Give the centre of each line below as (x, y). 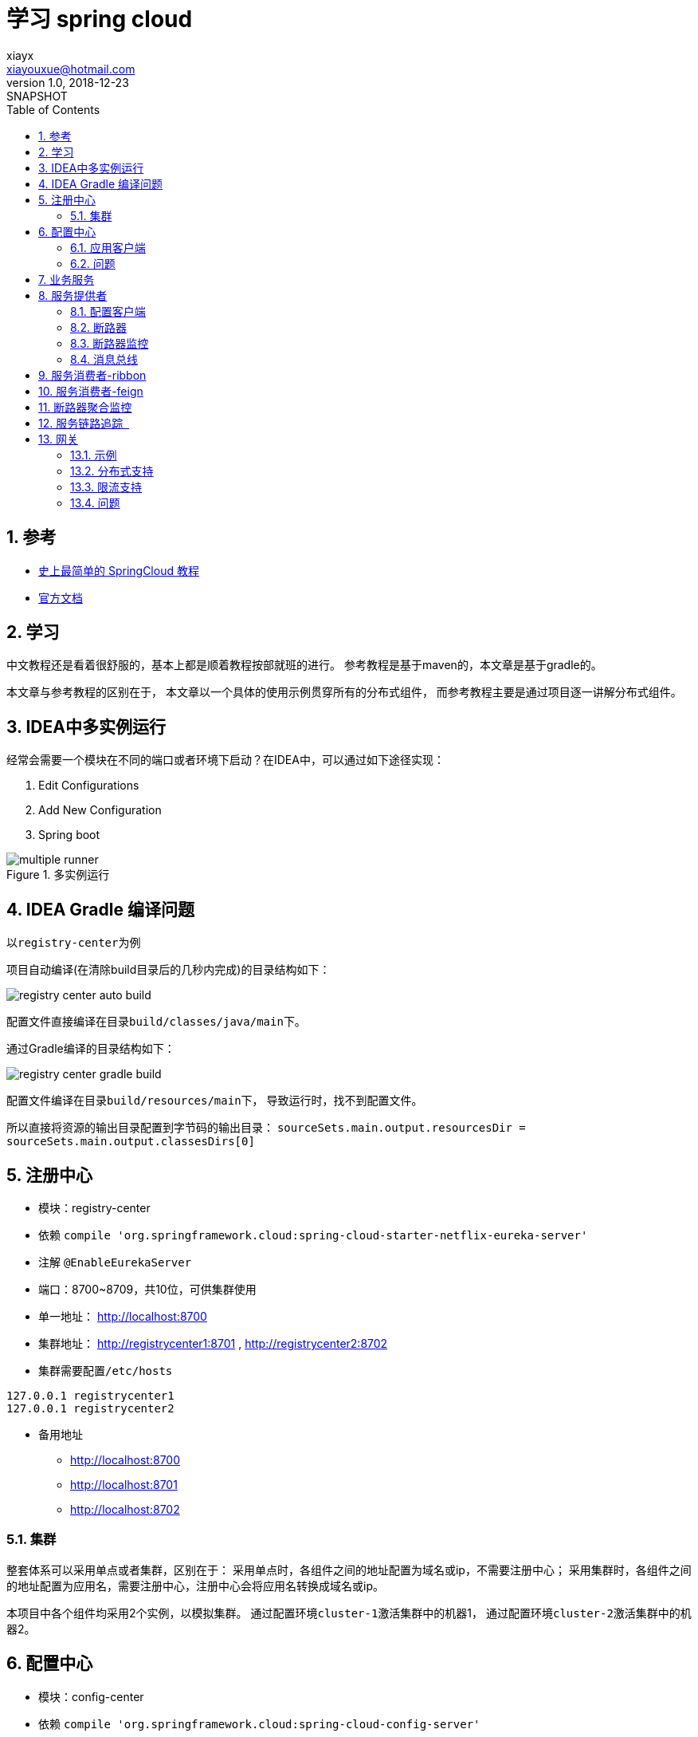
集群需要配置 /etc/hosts (106, 1370)
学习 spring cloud (100, 19)
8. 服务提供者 (73, 295)
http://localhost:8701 (124, 1484)
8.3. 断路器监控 (110, 343)
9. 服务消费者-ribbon (92, 375)
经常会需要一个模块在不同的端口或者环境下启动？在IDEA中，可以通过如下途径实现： (225, 760)
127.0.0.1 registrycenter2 (90, 1408)
